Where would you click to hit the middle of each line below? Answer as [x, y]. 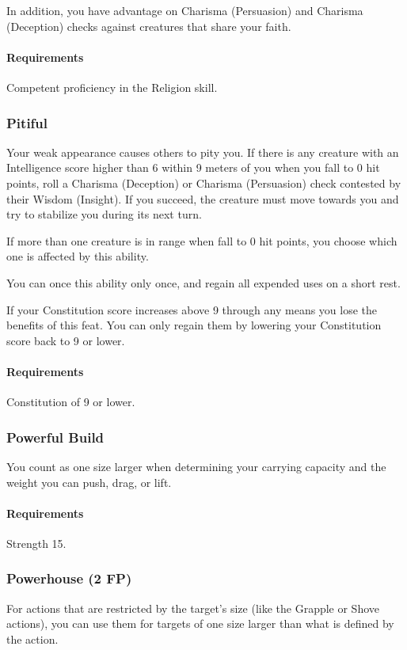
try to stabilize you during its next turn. [104, 214]
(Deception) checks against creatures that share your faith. [149, 26]
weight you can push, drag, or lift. [89, 482]
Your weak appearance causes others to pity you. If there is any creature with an [203, 152]
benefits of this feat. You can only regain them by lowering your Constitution [194, 325]
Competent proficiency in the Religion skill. [112, 87]
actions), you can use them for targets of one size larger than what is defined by [200, 623]
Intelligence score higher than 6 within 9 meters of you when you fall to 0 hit [193, 167]
